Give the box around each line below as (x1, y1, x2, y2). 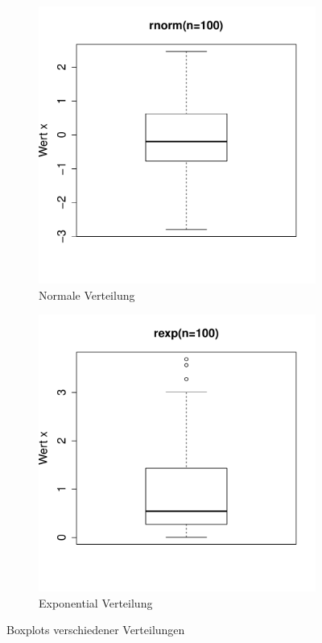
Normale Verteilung (39, 286, 135, 303)
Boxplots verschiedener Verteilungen (6, 621, 185, 638)
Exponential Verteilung (39, 594, 153, 611)
